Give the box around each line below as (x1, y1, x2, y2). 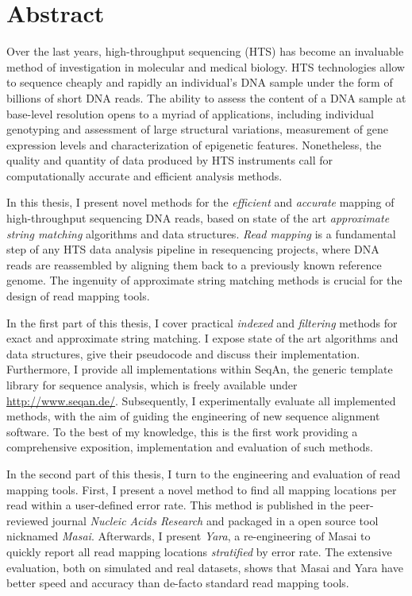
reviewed (6, 512, 48, 528)
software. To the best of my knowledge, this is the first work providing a (6, 423, 358, 439)
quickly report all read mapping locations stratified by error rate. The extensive (6, 543, 392, 559)
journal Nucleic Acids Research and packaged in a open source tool (52, 512, 379, 528)
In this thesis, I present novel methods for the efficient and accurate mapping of (6, 194, 395, 211)
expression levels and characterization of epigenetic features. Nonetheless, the (6, 136, 382, 153)
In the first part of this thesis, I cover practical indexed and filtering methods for (6, 314, 398, 331)
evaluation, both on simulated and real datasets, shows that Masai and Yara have (6, 559, 403, 575)
